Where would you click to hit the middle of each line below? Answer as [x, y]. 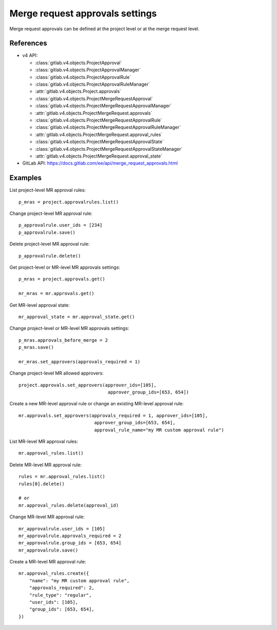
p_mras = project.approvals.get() [62, 279]
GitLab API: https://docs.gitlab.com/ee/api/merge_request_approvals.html [100, 163]
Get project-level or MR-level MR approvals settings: [65, 267]
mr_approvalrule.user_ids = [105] [62, 529]
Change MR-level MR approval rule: [47, 517]
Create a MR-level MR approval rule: [48, 562]
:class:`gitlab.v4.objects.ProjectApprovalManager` [88, 70]
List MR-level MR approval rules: [44, 441]
